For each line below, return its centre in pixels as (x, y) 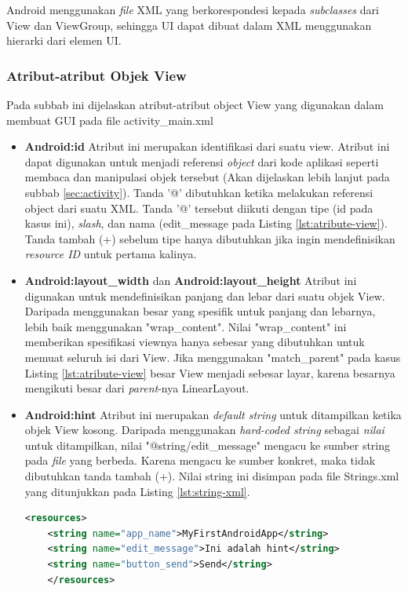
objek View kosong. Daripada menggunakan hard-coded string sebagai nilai (204, 430)
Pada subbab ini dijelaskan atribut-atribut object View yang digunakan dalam (195, 104)
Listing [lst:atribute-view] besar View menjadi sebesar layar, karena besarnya (210, 372)
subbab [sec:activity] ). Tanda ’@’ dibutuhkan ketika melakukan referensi (199, 192)
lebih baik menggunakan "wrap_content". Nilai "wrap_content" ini (186, 326)
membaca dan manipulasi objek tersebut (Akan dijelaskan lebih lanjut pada (207, 177)
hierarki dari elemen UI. (64, 40)
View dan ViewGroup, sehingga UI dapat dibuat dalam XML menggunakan (189, 25)
